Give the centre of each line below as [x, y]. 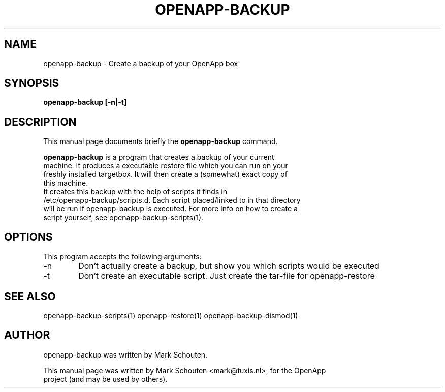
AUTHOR [27, 335]
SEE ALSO [30, 296]
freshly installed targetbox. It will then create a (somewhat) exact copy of [165, 174]
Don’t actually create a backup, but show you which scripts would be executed [229, 266]
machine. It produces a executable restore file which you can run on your [166, 166]
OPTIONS [28, 237]
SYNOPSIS [32, 83]
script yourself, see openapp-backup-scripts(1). [123, 218]
